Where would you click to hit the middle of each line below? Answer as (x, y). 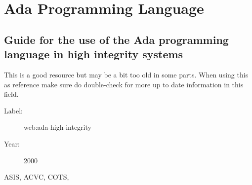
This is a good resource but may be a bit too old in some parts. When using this (126, 74)
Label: (13, 110)
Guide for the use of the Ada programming (116, 39)
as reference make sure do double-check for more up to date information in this (124, 84)
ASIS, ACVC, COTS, (37, 177)
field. (11, 94)
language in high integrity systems (94, 54)
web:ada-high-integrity (58, 127)
